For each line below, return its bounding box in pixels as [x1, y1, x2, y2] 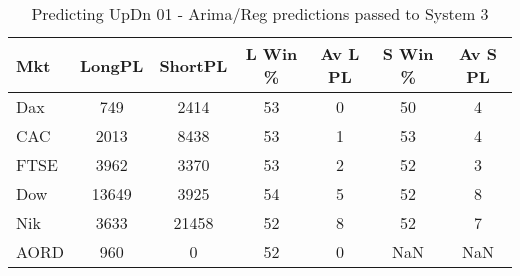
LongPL [80, 53, 144, 77]
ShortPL [159, 53, 228, 77]
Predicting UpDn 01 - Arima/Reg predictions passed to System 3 [31, 2, 489, 25]
